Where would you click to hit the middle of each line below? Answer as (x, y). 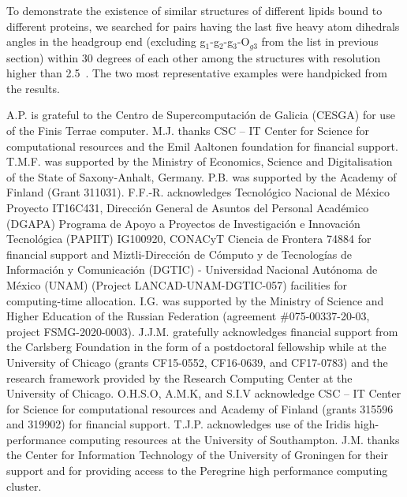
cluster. (24, 486)
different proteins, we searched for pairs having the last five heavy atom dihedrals (203, 26)
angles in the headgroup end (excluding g (106, 41)
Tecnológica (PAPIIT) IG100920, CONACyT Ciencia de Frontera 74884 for (189, 239)
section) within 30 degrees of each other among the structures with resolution (194, 57)
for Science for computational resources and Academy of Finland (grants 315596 (200, 408)
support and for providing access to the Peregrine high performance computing (197, 471)
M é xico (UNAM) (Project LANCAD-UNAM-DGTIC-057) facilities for (177, 284)
